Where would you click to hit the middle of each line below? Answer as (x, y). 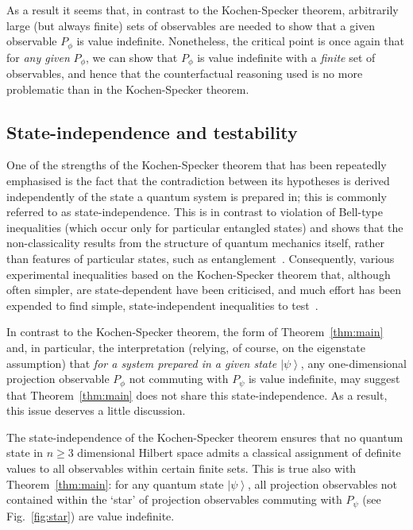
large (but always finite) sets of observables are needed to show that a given (191, 25)
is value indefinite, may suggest (324, 379)
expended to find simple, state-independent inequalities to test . (162, 305)
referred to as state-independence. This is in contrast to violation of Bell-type (195, 212)
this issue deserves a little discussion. (96, 410)
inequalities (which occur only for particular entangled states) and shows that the (205, 227)
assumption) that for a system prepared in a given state (142, 363)
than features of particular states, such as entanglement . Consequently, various (201, 259)
